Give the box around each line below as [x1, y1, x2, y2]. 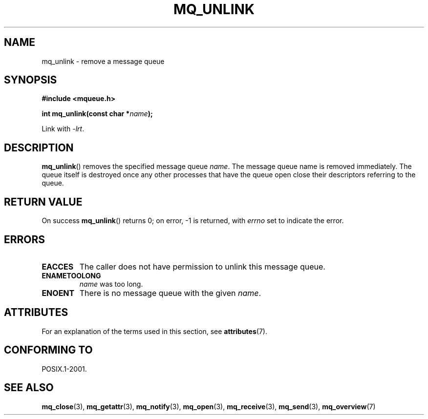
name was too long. [79, 279, 143, 288]
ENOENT [42, 288, 75, 298]
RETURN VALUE [4, 195, 83, 208]
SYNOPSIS [4, 74, 57, 86]
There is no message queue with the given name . [79, 288, 261, 298]
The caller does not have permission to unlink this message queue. [79, 261, 325, 272]
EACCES [42, 261, 74, 272]
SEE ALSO [4, 381, 54, 394]
